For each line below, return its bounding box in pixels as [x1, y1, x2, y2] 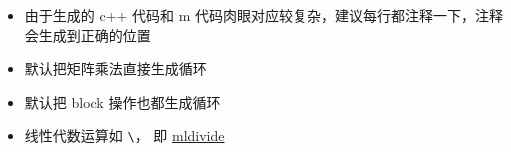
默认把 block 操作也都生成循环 [24, 91, 221, 112]
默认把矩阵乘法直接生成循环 [24, 58, 207, 79]
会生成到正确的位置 [24, 24, 151, 45]
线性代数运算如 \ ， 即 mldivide [24, 125, 225, 146]
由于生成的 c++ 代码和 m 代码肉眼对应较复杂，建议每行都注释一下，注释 [24, 5, 504, 25]
